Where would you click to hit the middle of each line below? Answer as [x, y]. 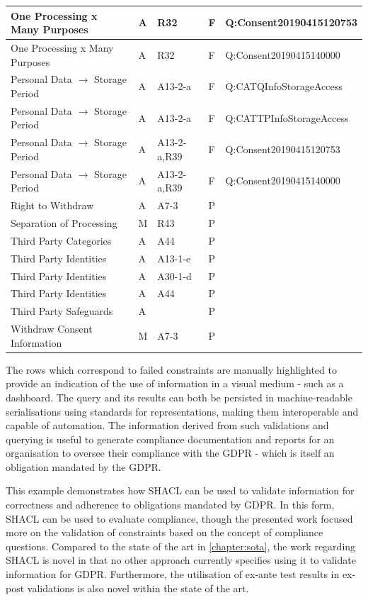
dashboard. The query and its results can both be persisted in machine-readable [179, 397]
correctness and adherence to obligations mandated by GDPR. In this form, [170, 505]
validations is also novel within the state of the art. [138, 588]
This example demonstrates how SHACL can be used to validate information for [180, 490]
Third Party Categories [61, 240]
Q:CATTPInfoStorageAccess [287, 117]
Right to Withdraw [52, 205]
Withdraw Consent [52, 329]
